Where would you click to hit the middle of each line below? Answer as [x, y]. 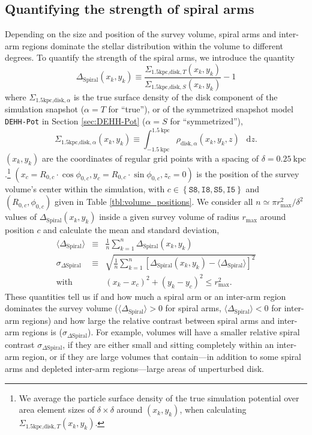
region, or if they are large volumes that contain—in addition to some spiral [161, 357]
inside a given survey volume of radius [169, 217]
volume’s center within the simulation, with [85, 188]
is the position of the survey [248, 173]
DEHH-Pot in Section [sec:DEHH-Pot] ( [75, 120]
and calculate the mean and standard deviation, [131, 230]
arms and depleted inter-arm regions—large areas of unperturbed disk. [134, 368]
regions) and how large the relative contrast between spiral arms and [148, 320]
